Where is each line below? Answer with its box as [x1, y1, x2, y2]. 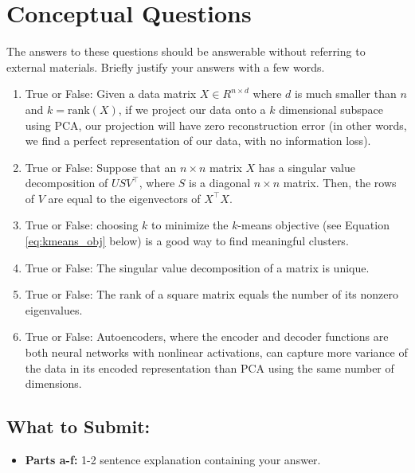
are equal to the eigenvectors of [48, 190, 201, 206]
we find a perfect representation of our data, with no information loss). [25, 132, 371, 149]
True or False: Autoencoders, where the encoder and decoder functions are [25, 328, 389, 345]
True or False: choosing [25, 217, 139, 233]
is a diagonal [189, 174, 251, 191]
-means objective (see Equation [237, 217, 390, 233]
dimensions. [25, 375, 82, 392]
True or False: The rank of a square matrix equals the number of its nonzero [25, 286, 399, 303]
